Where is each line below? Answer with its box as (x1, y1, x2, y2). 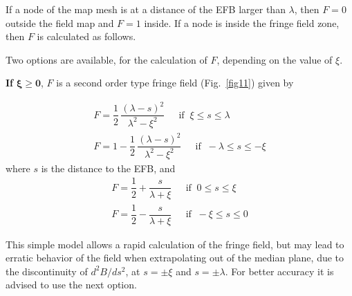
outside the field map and (6, 15, 114, 30)
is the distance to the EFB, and (41, 160, 176, 175)
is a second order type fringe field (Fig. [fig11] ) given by (56, 75, 294, 90)
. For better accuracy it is (225, 263, 334, 278)
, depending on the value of (216, 52, 333, 66)
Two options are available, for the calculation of (6, 52, 207, 66)
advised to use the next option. (6, 277, 137, 292)
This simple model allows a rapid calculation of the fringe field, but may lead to (6, 237, 344, 251)
